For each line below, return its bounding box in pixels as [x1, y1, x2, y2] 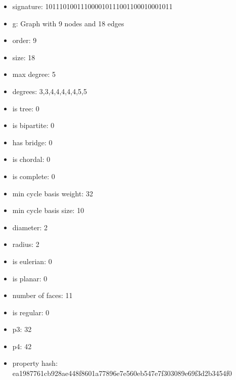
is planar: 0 [12, 273, 48, 283]
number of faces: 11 [12, 290, 73, 301]
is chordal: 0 [12, 154, 51, 164]
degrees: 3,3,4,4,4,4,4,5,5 [12, 86, 87, 96]
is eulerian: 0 [12, 256, 52, 266]
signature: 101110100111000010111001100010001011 [12, 1, 173, 11]
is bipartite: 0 [12, 120, 55, 131]
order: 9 [12, 35, 37, 46]
